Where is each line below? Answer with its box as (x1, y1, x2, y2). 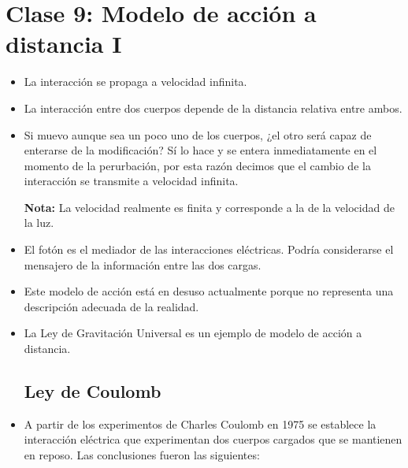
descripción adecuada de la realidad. (24, 298, 199, 314)
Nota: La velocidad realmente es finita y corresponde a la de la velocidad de (24, 199, 395, 215)
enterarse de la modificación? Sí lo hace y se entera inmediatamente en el (24, 142, 377, 158)
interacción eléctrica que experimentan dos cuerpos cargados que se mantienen (24, 431, 402, 448)
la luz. (24, 214, 54, 231)
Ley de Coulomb (24, 379, 161, 403)
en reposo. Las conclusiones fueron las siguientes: (24, 447, 260, 463)
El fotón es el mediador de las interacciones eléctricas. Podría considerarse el (24, 241, 394, 258)
